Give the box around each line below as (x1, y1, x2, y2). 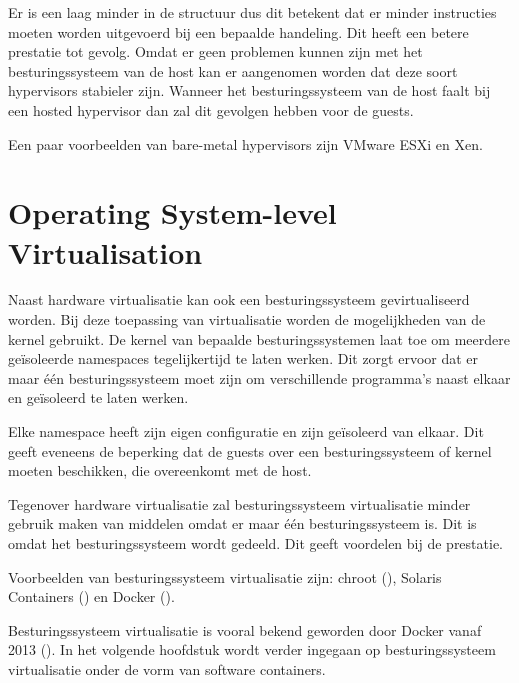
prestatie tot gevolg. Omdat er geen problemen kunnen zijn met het (8, 41, 423, 62)
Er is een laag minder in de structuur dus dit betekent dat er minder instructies (8, 2, 497, 22)
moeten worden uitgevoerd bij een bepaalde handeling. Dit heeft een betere (8, 21, 469, 42)
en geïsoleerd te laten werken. (8, 387, 189, 408)
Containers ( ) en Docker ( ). (8, 586, 175, 607)
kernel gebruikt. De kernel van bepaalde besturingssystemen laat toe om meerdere (8, 328, 510, 349)
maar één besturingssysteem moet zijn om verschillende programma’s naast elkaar (8, 367, 511, 388)
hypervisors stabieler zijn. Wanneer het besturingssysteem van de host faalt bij (8, 80, 491, 101)
